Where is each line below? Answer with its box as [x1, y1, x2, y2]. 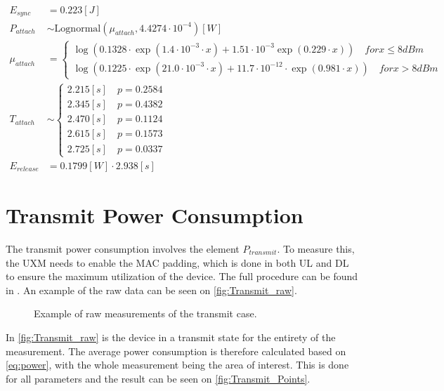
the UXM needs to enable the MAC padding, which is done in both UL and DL [6, 255, 349, 270]
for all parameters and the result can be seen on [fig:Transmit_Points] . [6, 371, 311, 385]
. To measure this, [277, 241, 355, 256]
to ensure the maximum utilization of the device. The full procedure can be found [6, 269, 358, 284]
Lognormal [54, 23, 101, 34]
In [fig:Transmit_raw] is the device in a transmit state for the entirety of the [6, 329, 336, 344]
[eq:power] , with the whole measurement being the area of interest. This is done [6, 357, 349, 372]
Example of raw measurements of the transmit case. [34, 306, 257, 321]
